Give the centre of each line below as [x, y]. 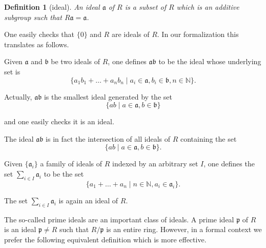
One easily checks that [39, 34]
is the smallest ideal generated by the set [108, 96]
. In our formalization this [198, 34]
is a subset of [145, 7]
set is [12, 71]
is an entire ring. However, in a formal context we [184, 229]
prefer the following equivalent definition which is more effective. [105, 239]
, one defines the [229, 164]
